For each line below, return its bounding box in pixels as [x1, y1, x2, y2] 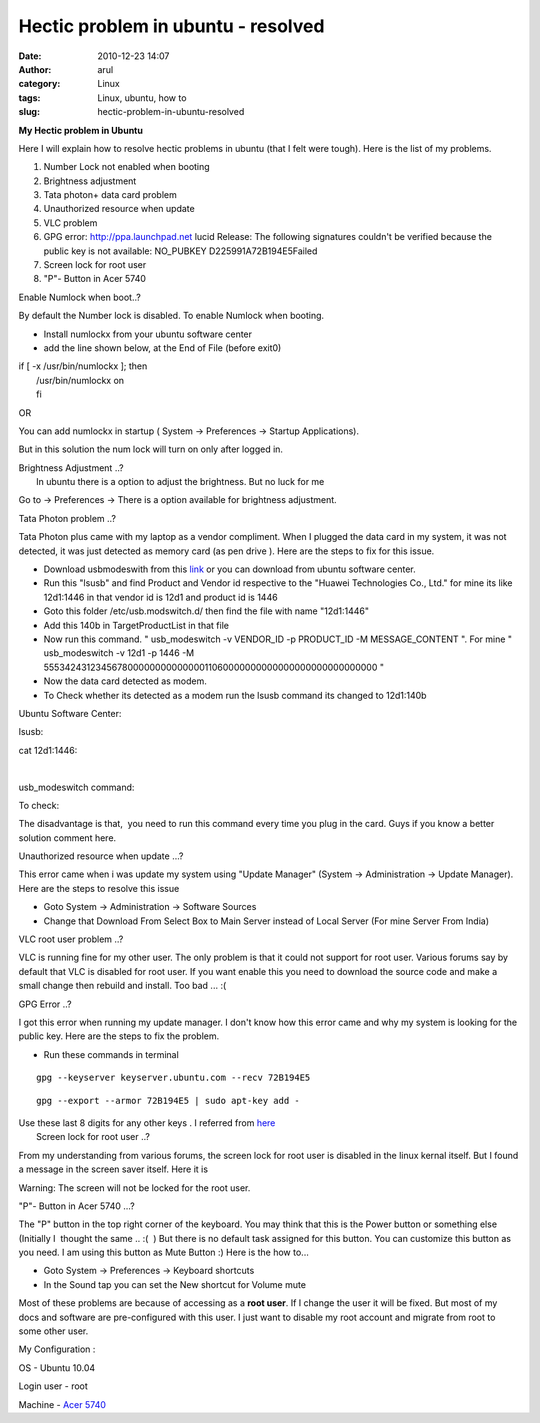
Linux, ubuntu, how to [97, 91, 187, 104]
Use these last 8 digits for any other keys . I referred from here [18, 1116, 276, 1129]
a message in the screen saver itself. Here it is [18, 1163, 209, 1175]
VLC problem [43, 216, 98, 229]
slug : [18, 106, 40, 118]
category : [18, 78, 61, 90]
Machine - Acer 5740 [18, 1398, 107, 1410]
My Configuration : [18, 1343, 96, 1355]
